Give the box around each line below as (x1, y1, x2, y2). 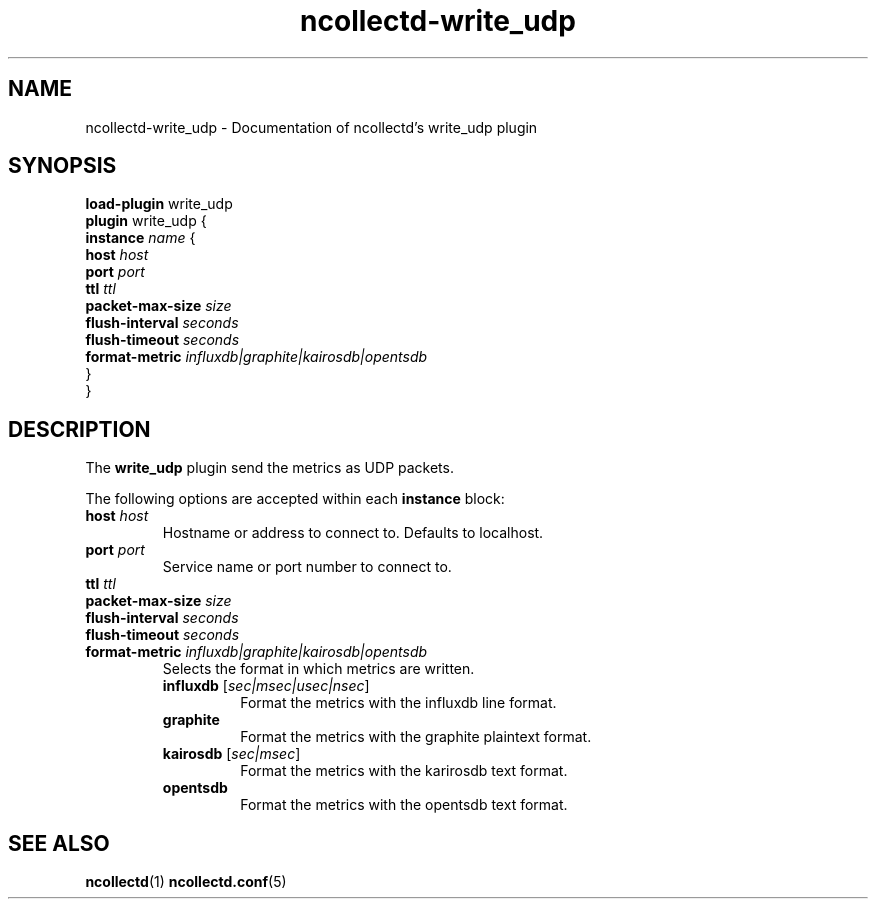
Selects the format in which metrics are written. (162, 660, 475, 678)
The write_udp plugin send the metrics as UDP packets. (85, 459, 454, 477)
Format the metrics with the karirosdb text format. (240, 762, 568, 780)
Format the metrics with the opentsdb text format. (240, 796, 568, 814)
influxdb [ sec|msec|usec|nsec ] (162, 677, 370, 695)
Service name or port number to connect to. (162, 558, 452, 576)
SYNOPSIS (8, 153, 117, 179)
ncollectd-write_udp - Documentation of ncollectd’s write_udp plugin (85, 118, 538, 136)
